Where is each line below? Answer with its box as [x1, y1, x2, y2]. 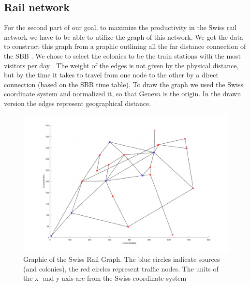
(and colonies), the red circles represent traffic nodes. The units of [23, 263, 219, 273]
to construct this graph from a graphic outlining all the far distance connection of [4, 41, 246, 51]
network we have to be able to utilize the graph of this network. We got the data [4, 31, 243, 42]
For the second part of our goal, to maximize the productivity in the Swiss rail [4, 22, 237, 32]
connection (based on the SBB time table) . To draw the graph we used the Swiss [4, 79, 244, 89]
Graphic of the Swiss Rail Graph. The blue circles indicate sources [23, 254, 220, 264]
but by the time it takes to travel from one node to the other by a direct [4, 70, 219, 80]
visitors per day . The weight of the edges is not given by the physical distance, [4, 60, 239, 70]
